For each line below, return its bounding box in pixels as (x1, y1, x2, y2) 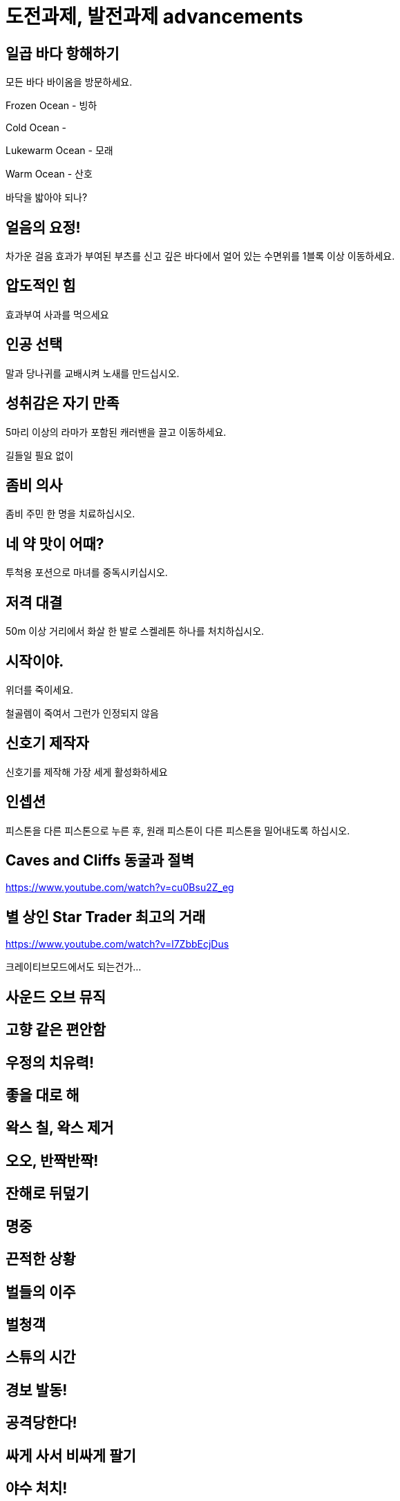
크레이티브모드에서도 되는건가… (6, 961, 142, 973)
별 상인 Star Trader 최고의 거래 (6, 908, 206, 926)
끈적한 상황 (6, 1250, 76, 1268)
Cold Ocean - (6, 122, 67, 134)
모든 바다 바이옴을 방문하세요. (6, 76, 133, 88)
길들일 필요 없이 (6, 449, 74, 461)
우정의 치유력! (6, 1053, 94, 1071)
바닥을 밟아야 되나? (6, 191, 88, 204)
